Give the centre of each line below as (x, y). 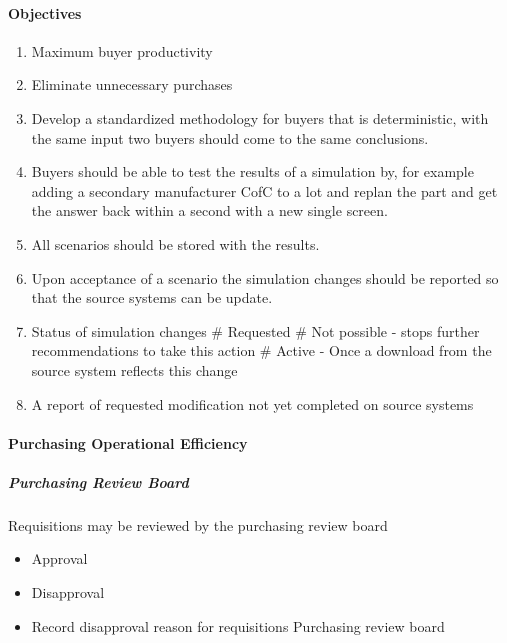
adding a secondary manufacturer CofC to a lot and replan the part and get (264, 190)
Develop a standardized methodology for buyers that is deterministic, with (260, 117)
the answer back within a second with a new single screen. (209, 210)
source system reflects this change (134, 369)
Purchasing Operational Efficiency (128, 442)
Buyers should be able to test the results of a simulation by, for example (252, 171)
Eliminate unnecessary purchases (132, 84)
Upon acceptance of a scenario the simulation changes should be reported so (265, 277)
